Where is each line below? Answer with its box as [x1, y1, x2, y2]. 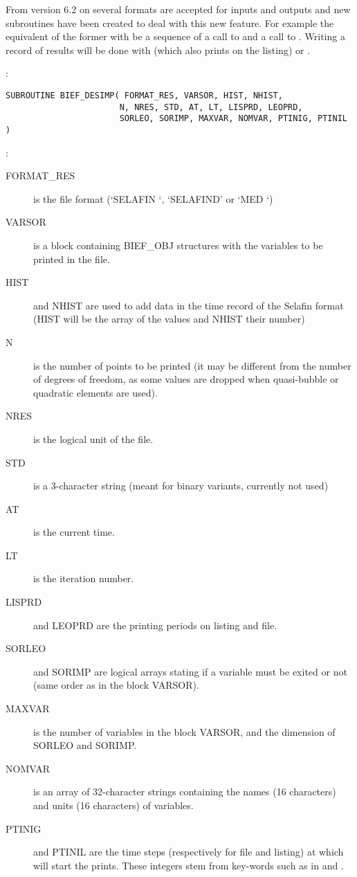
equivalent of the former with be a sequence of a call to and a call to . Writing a [6, 29, 345, 44]
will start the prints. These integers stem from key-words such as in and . [33, 858, 344, 872]
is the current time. [33, 525, 115, 539]
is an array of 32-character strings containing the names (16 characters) [33, 784, 336, 799]
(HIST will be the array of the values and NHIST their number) [33, 311, 305, 326]
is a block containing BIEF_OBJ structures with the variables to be [33, 237, 323, 252]
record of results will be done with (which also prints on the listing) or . [6, 42, 311, 57]
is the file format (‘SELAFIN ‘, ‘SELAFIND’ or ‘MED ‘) [33, 191, 273, 206]
